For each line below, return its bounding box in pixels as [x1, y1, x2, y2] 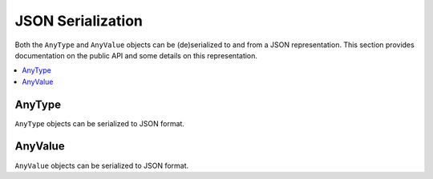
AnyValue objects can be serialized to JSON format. [14, 161, 189, 170]
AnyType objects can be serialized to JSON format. [14, 118, 184, 128]
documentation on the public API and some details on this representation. [14, 50, 258, 60]
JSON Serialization [14, 12, 144, 30]
